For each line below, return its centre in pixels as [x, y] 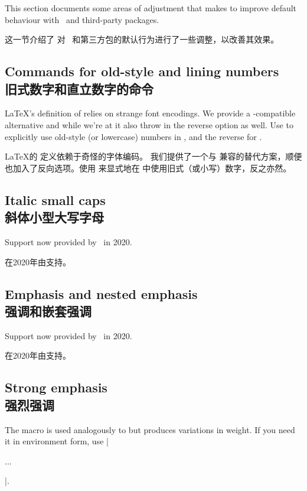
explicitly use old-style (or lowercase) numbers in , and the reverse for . [133, 136]
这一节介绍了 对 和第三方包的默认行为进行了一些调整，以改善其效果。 [142, 39]
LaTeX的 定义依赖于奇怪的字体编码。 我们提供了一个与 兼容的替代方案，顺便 [153, 156]
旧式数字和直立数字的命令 [79, 88]
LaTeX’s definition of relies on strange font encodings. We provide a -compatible [150, 113]
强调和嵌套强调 [48, 310]
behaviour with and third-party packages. [82, 19]
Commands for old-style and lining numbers [142, 71]
